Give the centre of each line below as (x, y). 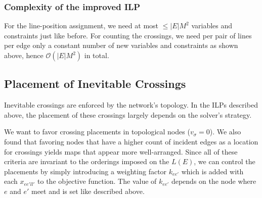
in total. (97, 55)
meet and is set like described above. (88, 191)
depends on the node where (214, 181)
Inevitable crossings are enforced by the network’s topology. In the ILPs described (131, 105)
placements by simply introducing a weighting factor (85, 171)
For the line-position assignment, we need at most (81, 26)
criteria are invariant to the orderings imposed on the (87, 161)
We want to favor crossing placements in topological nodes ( (97, 132)
